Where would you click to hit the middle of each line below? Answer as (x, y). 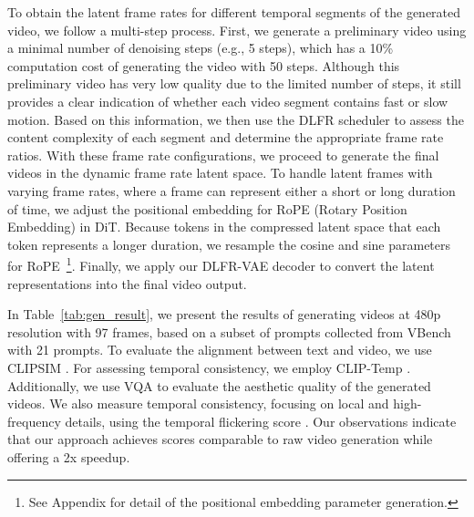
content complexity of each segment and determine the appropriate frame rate (226, 137)
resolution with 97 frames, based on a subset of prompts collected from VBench (229, 331)
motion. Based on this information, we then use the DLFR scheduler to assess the (236, 119)
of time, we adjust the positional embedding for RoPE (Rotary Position (207, 208)
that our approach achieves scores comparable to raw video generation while (220, 439)
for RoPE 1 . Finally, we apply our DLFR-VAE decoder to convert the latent (221, 264)
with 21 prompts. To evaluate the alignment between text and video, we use (220, 350)
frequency (34, 421)
